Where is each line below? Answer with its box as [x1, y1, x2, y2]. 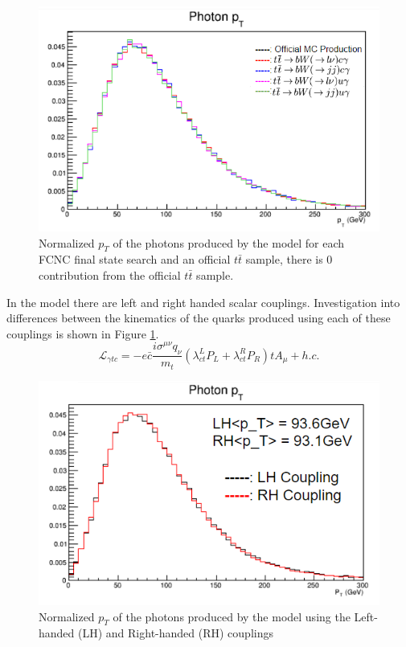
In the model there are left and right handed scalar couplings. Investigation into [6, 293, 400, 310]
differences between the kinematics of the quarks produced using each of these [6, 309, 391, 326]
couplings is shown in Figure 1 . [6, 325, 159, 342]
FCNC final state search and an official [39, 251, 231, 268]
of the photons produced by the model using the [113, 608, 351, 624]
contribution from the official [39, 266, 181, 283]
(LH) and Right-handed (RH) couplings [78, 624, 273, 641]
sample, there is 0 [245, 251, 333, 268]
